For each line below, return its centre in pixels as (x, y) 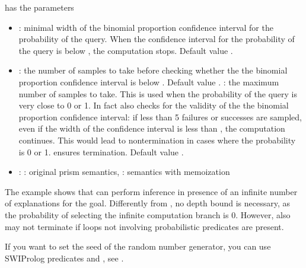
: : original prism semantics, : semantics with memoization (124, 172)
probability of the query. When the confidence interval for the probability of (157, 39)
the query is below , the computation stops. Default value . (126, 50)
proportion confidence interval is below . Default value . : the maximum (149, 82)
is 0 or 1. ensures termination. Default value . (101, 151)
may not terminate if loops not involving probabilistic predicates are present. (144, 226)
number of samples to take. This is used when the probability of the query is (158, 93)
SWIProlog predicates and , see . (64, 258)
